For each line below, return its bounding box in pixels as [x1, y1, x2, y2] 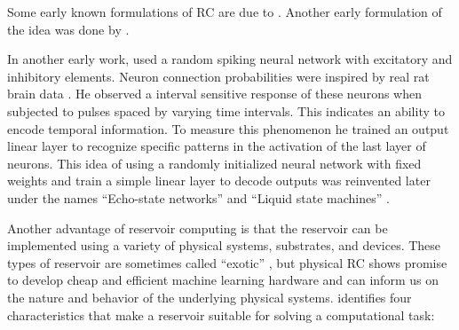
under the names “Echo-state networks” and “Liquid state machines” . [7, 188, 390, 207]
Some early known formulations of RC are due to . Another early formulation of [7, 3, 442, 20]
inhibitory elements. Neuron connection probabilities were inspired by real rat [7, 67, 430, 85]
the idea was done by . [7, 20, 130, 38]
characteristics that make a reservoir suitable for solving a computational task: [7, 305, 435, 324]
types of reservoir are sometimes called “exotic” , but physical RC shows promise [7, 253, 447, 271]
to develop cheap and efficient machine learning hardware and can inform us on [7, 271, 439, 289]
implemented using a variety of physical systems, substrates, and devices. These [7, 236, 441, 255]
